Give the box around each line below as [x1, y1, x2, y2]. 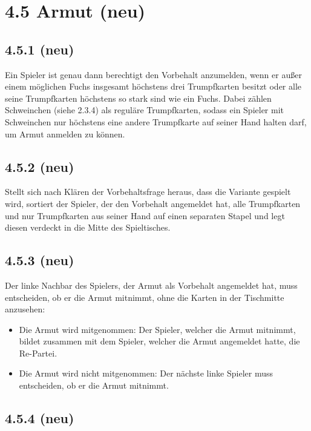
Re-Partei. [19, 346, 57, 359]
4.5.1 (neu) [5, 39, 74, 58]
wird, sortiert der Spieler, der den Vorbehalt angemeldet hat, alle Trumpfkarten [5, 197, 301, 209]
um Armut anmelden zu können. [5, 127, 125, 140]
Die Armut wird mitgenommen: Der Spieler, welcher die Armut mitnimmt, [19, 323, 296, 335]
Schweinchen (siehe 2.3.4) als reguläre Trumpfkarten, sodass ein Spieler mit [5, 104, 284, 116]
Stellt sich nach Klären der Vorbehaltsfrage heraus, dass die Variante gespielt [5, 185, 291, 198]
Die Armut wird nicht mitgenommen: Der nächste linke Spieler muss [19, 367, 273, 380]
